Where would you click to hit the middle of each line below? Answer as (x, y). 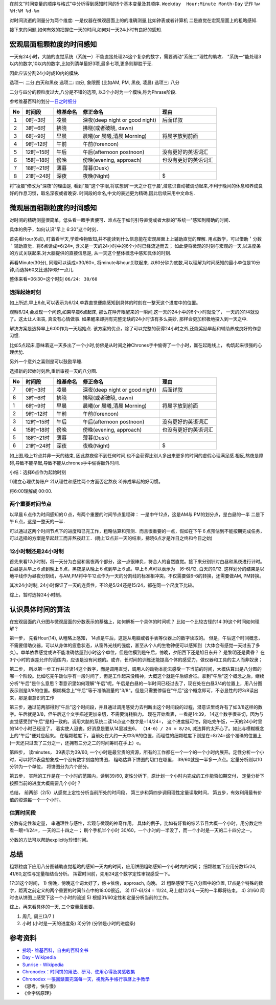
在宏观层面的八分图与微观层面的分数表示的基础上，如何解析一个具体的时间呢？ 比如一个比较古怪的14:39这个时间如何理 (135, 622)
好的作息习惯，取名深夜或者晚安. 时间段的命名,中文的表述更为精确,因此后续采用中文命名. (102, 193)
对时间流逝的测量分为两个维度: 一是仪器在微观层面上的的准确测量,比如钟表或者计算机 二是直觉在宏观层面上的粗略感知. (133, 20)
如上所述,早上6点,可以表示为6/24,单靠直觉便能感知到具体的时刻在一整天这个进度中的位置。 (105, 303)
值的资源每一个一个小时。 (36, 800)
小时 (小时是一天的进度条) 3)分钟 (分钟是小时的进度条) (79, 924)
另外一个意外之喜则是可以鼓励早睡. (46, 361)
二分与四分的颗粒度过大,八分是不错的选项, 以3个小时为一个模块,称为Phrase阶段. (93, 92)
